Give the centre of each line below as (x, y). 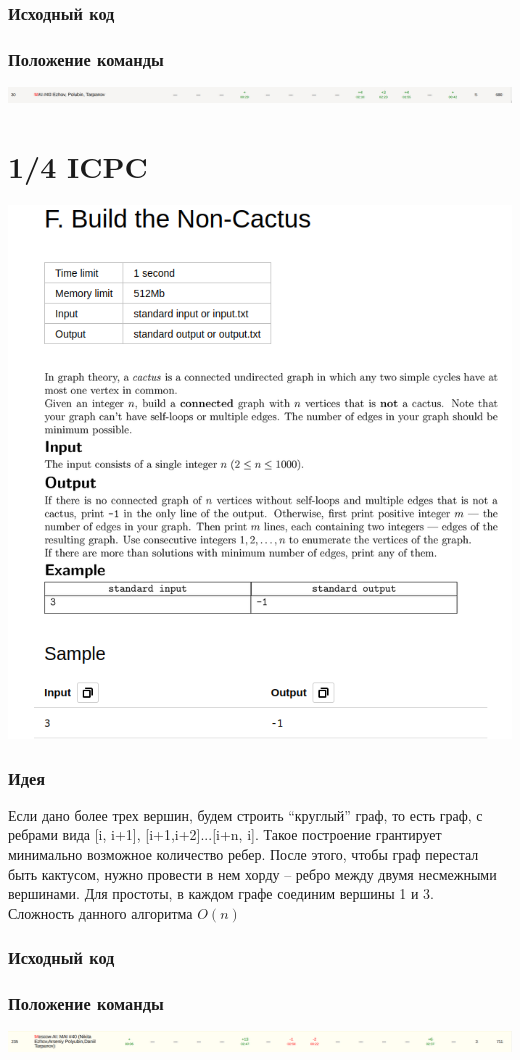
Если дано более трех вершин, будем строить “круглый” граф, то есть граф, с (245, 814)
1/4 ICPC (78, 165)
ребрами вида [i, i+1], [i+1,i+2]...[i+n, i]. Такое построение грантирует (225, 834)
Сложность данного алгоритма (100, 912)
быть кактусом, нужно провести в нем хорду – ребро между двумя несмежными (252, 873)
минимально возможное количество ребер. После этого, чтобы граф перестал (243, 853)
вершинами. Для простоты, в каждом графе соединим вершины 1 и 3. (221, 893)
